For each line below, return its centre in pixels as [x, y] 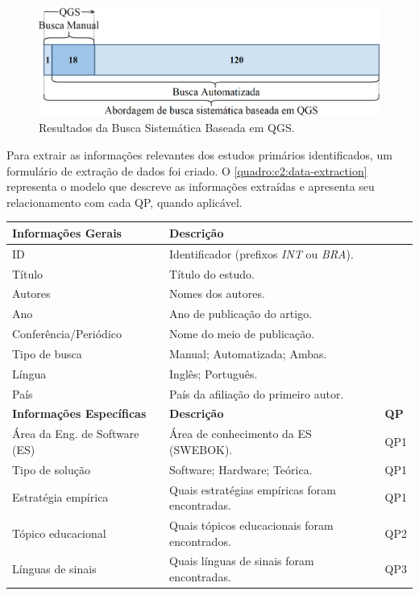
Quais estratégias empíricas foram [253, 489]
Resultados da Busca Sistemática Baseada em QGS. [167, 128]
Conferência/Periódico [67, 334]
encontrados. [200, 541]
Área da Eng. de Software [76, 434]
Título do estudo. [212, 273]
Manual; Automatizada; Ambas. [248, 353]
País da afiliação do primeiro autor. [257, 393]
